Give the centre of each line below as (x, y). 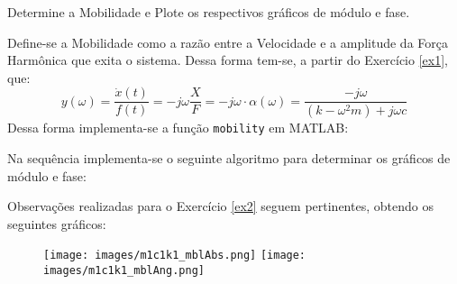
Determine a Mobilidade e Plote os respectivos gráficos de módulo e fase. (209, 12)
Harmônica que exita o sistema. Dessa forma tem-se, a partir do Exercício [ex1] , (228, 60)
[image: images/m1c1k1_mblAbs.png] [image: (175, 256)
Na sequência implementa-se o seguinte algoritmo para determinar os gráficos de (229, 157)
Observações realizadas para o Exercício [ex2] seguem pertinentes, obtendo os (220, 206)
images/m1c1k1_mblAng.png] (124, 270)
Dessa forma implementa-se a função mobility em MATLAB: (178, 128)
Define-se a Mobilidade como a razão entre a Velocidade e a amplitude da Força (228, 42)
